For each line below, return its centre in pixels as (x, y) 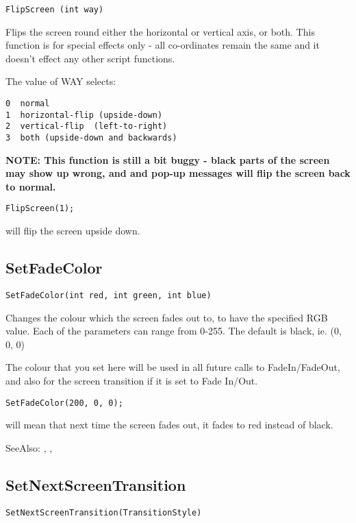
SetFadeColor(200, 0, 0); (64, 403)
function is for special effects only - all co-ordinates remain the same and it (163, 45)
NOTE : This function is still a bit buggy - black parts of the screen (168, 159)
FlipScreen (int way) (55, 10)
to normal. (31, 186)
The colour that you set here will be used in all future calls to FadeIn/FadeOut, (173, 367)
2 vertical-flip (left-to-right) (87, 126)
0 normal (28, 104)
